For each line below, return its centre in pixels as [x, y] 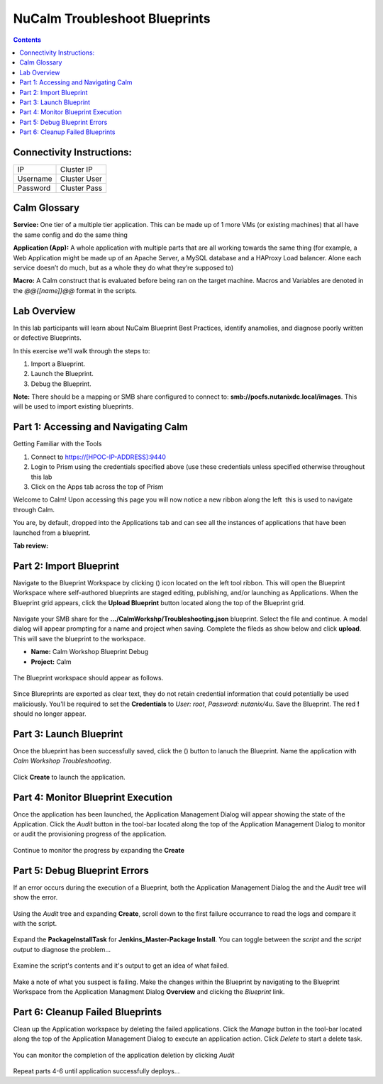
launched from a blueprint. [52, 533]
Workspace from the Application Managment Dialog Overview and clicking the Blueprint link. [149, 991]
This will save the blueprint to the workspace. [79, 638]
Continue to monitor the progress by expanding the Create [99, 850]
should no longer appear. [50, 714]
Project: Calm [51, 662]
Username [35, 179]
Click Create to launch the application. [69, 777]
